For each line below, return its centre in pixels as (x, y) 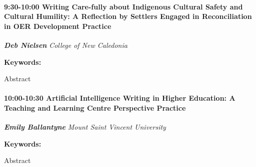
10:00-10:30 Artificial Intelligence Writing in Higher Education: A (120, 98)
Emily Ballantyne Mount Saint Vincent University (85, 127)
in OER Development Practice (58, 26)
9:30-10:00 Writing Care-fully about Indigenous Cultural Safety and (123, 6)
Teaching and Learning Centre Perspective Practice (95, 107)
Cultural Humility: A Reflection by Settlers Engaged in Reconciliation (128, 16)
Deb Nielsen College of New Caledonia (66, 45)
